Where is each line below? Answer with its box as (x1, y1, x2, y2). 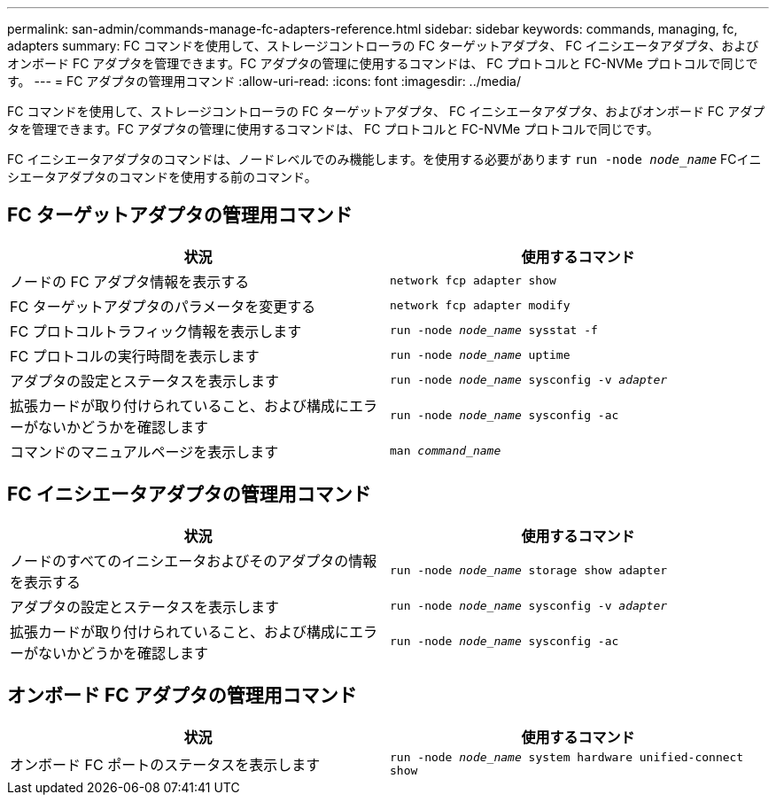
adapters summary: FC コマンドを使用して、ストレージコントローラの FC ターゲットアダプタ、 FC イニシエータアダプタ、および (7, 38, 759, 53)
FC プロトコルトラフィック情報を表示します (10, 322, 302, 340)
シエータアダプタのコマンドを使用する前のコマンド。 (7, 169, 317, 184)
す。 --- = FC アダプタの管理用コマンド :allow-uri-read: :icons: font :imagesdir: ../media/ (7, 74, 522, 89)
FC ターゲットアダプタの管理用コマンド (7, 204, 353, 227)
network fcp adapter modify (390, 299, 570, 313)
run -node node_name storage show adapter (390, 564, 668, 578)
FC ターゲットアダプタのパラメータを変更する (10, 297, 316, 315)
